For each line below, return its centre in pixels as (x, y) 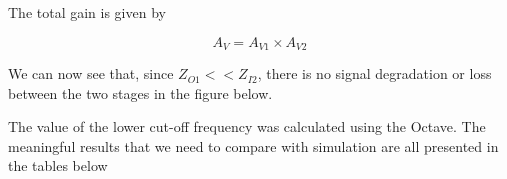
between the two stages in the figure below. (140, 92)
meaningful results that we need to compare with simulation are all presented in (253, 145)
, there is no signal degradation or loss (374, 73)
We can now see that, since (91, 73)
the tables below (58, 165)
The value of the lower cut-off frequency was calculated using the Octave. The (247, 126)
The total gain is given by (87, 12)
